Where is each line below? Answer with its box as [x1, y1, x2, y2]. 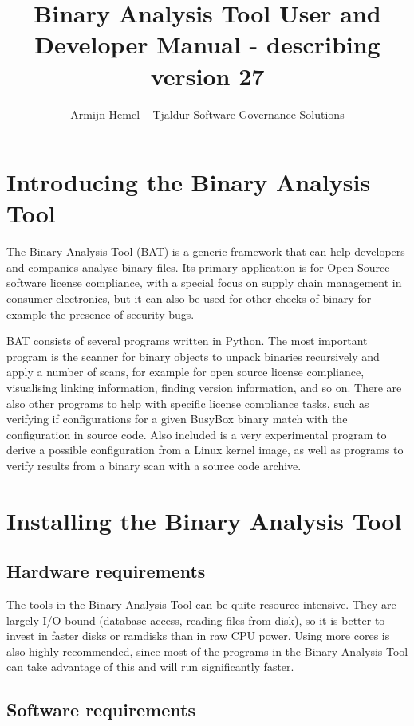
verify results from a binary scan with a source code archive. [6, 457, 302, 473]
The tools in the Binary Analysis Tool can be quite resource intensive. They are [6, 596, 396, 613]
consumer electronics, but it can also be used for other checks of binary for [6, 290, 372, 306]
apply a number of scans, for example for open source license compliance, [6, 363, 365, 380]
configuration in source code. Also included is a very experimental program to [6, 426, 387, 442]
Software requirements [6, 697, 195, 722]
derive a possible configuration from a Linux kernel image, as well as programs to [6, 441, 404, 458]
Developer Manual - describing [34, 28, 380, 61]
